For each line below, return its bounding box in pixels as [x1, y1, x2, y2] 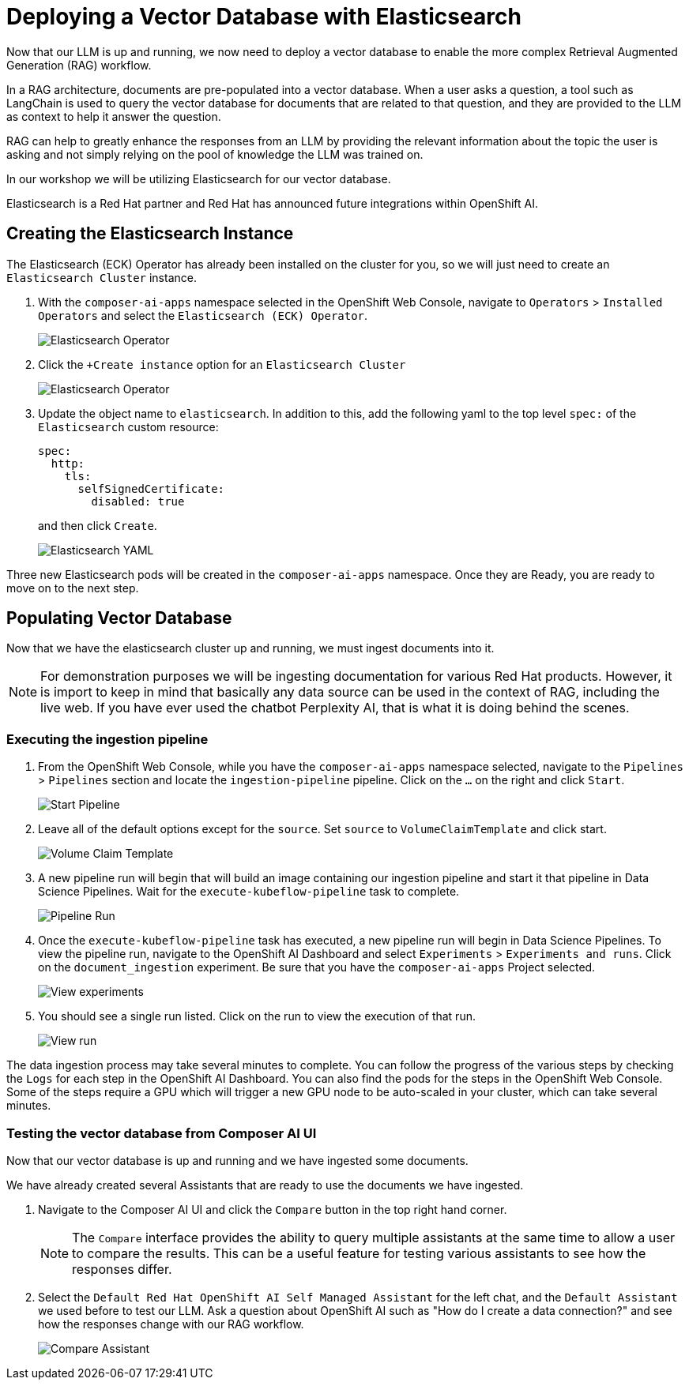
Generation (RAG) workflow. [6, 58, 152, 72]
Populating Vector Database [6, 608, 232, 629]
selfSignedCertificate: [77, 482, 225, 495]
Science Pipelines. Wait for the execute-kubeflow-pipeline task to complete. [38, 885, 460, 899]
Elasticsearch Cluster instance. [6, 270, 197, 284]
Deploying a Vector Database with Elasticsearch [6, 3, 521, 30]
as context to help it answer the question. [6, 109, 221, 123]
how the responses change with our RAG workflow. [38, 1317, 304, 1331]
